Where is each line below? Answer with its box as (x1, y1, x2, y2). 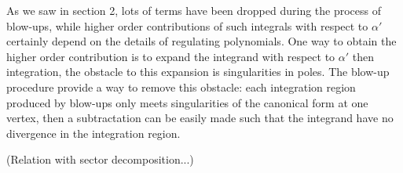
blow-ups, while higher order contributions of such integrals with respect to (6, 17, 368, 34)
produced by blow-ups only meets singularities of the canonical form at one (6, 94, 368, 110)
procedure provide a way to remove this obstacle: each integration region (6, 78, 356, 95)
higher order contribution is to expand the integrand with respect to (6, 48, 335, 64)
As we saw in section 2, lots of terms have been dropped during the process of (6, 2, 382, 18)
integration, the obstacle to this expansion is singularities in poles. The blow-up (6, 63, 390, 80)
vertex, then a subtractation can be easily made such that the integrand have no (6, 110, 394, 126)
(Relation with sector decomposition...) (6, 151, 194, 168)
